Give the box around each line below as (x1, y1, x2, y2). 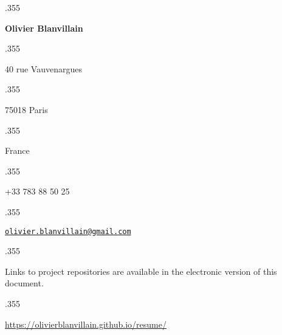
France (5, 144, 30, 157)
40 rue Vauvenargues (5, 62, 82, 75)
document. (5, 277, 44, 289)
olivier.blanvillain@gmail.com (5, 227, 131, 236)
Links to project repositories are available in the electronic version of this (5, 264, 277, 277)
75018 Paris (5, 103, 48, 116)
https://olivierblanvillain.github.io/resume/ (5, 317, 167, 330)
